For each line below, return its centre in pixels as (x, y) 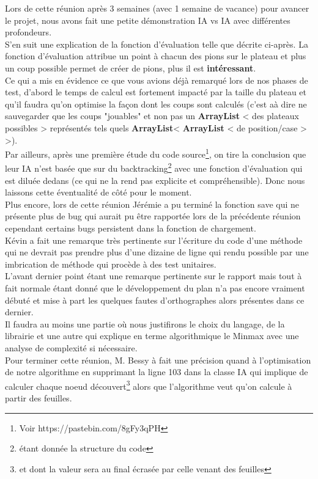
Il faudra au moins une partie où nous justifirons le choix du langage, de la (145, 324)
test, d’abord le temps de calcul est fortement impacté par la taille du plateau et (156, 92)
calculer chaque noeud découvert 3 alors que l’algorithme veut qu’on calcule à (149, 385)
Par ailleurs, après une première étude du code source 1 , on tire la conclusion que (156, 153)
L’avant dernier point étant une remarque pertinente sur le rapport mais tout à (153, 276)
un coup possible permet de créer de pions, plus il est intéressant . (131, 68)
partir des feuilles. (39, 397)
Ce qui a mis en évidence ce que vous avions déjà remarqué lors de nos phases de (157, 80)
